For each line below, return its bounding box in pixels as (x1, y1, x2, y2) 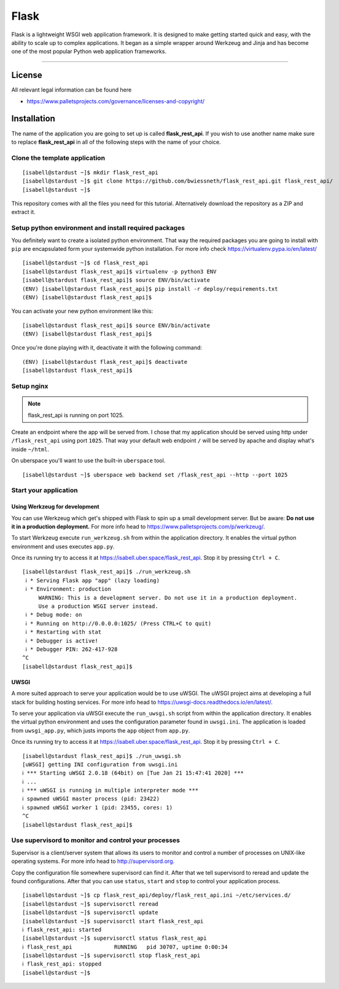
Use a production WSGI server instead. (38, 603, 159, 610)
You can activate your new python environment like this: (11, 307, 154, 315)
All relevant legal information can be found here (11, 86, 132, 93)
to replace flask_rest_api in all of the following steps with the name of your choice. (11, 138, 221, 146)
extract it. (11, 208, 36, 216)
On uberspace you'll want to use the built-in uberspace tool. (11, 457, 166, 464)
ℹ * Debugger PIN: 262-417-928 (25, 645, 118, 653)
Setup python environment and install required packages (11, 224, 185, 232)
